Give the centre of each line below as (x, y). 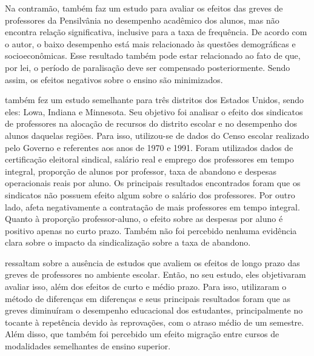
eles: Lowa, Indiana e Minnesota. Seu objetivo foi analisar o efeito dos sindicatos (154, 111)
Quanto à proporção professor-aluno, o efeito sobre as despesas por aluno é (144, 219)
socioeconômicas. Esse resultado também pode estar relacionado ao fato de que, (153, 55)
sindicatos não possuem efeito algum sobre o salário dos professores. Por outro (150, 194)
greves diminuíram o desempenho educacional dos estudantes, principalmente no (154, 310)
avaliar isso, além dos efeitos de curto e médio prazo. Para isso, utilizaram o (146, 287)
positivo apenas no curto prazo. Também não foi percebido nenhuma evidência (151, 230)
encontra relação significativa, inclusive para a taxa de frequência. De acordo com (156, 32)
